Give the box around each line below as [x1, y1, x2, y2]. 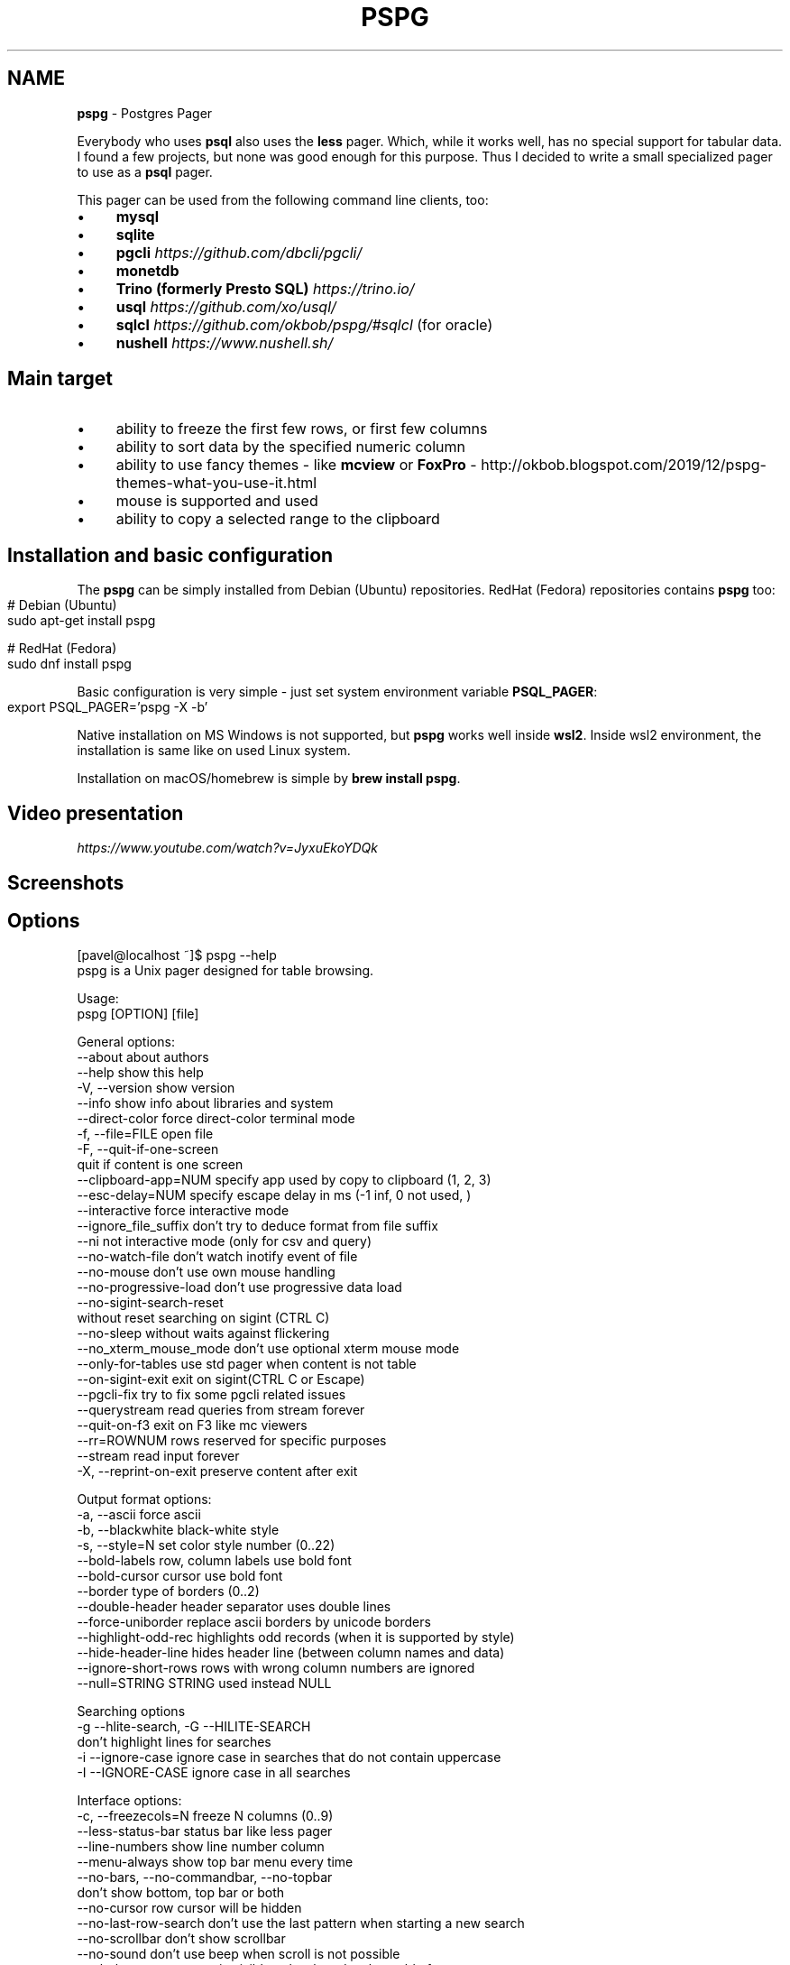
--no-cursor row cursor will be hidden [77, 1900, 302, 1916]
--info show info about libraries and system [77, 1095, 334, 1112]
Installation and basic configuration [7, 543, 334, 567]
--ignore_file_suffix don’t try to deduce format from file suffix [77, 1218, 438, 1234]
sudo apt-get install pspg [7, 613, 156, 629]
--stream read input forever [77, 1448, 240, 1464]
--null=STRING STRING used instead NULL [77, 1675, 332, 1692]
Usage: [77, 991, 119, 1007]
